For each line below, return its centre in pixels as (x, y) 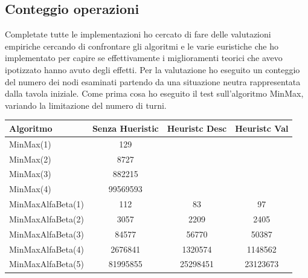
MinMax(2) (30, 159)
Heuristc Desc (197, 128)
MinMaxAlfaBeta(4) (47, 249)
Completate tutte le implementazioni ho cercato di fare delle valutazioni (138, 34)
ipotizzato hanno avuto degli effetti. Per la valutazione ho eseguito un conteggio (152, 69)
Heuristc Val (262, 128)
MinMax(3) (30, 174)
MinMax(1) (30, 144)
